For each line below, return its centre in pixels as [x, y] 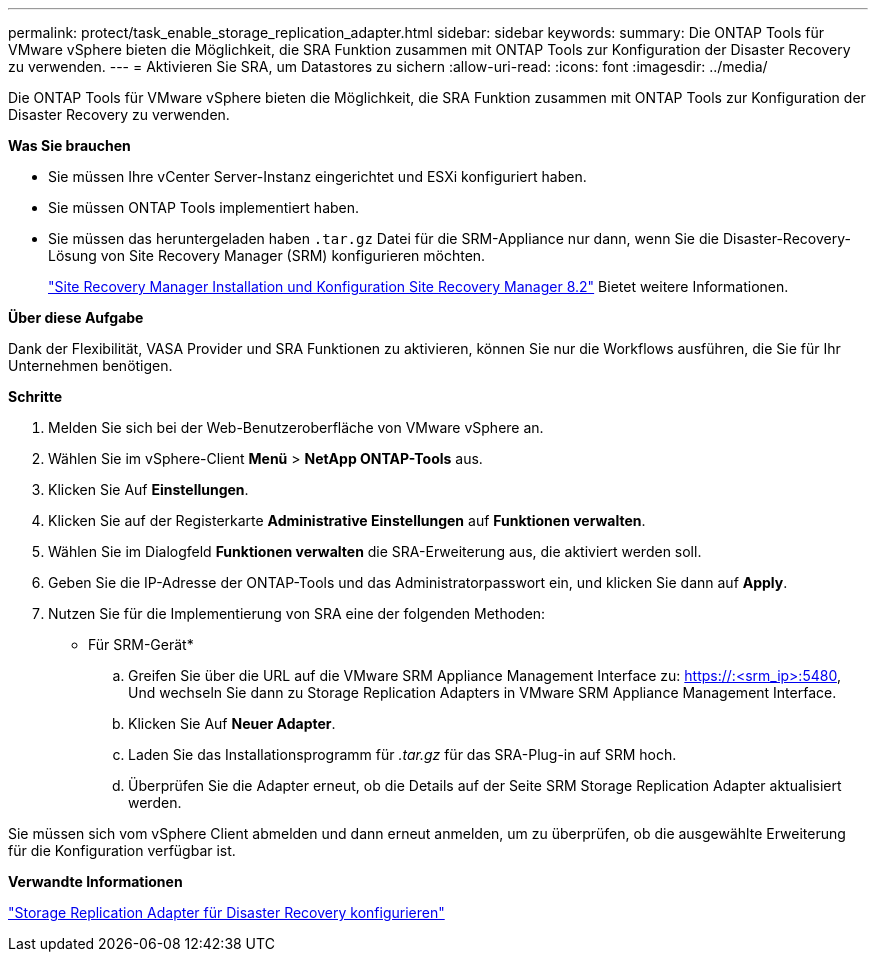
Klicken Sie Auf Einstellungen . [148, 489]
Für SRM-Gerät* [141, 644]
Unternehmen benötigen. [90, 365]
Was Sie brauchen [69, 145]
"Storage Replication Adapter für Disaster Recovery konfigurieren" [226, 912]
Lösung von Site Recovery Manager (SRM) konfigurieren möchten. [267, 255]
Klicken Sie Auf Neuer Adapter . [232, 723]
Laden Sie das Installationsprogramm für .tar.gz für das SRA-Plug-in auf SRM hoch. [402, 754]
